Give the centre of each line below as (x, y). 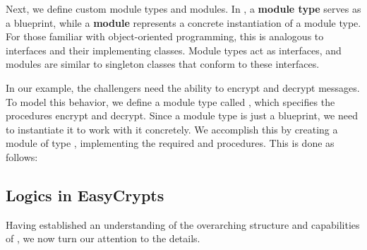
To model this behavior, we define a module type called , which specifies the (170, 101)
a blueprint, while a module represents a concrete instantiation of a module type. (183, 22)
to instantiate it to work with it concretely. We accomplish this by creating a (172, 129)
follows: (22, 156)
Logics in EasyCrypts (85, 195)
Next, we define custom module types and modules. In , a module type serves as (183, 8)
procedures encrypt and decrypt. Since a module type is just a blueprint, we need (182, 115)
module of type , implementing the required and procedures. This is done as (170, 143)
